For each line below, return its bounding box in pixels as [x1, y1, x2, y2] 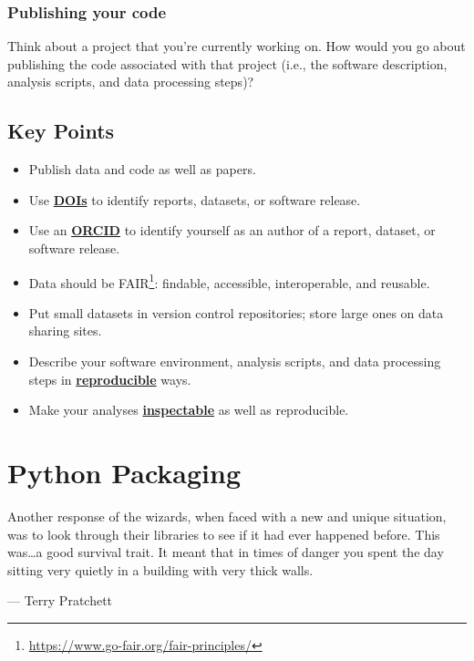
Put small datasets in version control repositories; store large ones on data [28, 303, 444, 322]
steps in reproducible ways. [28, 369, 191, 388]
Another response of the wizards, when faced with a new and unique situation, [7, 506, 447, 525]
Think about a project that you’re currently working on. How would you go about [7, 36, 466, 56]
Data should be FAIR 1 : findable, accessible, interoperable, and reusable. [28, 270, 430, 292]
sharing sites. [28, 321, 102, 340]
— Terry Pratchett [7, 591, 113, 610]
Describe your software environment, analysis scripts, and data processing [28, 352, 441, 371]
